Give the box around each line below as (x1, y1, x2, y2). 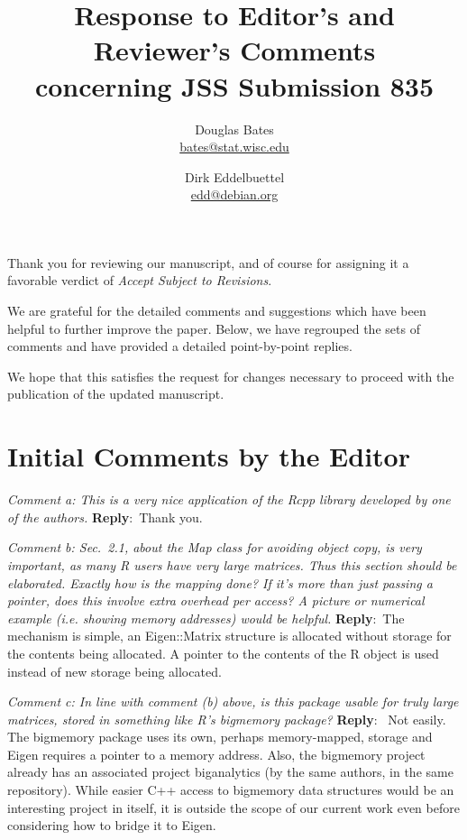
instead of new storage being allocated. (7, 661, 222, 680)
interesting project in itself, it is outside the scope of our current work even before (7, 798, 460, 817)
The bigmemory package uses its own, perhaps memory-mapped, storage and (7, 727, 433, 746)
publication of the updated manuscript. (7, 384, 224, 403)
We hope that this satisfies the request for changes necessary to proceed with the (7, 366, 454, 385)
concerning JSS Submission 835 (34, 67, 435, 104)
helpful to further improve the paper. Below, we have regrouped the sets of (7, 318, 420, 337)
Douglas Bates (195, 119, 274, 138)
